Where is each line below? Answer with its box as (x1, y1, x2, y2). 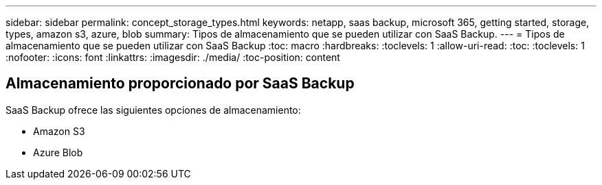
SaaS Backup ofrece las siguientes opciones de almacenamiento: (5, 103, 301, 116)
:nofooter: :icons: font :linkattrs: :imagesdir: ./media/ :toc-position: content (5, 51, 340, 63)
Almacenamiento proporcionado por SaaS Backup (5, 75, 355, 92)
